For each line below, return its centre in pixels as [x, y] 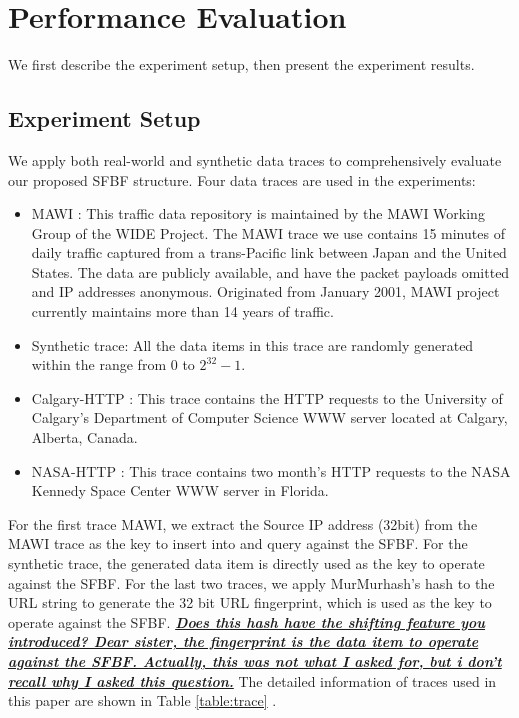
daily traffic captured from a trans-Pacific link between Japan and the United [269, 252]
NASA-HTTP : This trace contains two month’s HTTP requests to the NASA [271, 470]
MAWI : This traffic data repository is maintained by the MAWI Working [258, 213]
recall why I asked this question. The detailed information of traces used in [252, 680]
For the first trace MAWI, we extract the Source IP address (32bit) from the [243, 523]
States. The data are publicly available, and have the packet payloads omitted [270, 271]
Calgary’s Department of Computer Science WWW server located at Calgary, [269, 417]
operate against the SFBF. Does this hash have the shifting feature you [247, 621]
